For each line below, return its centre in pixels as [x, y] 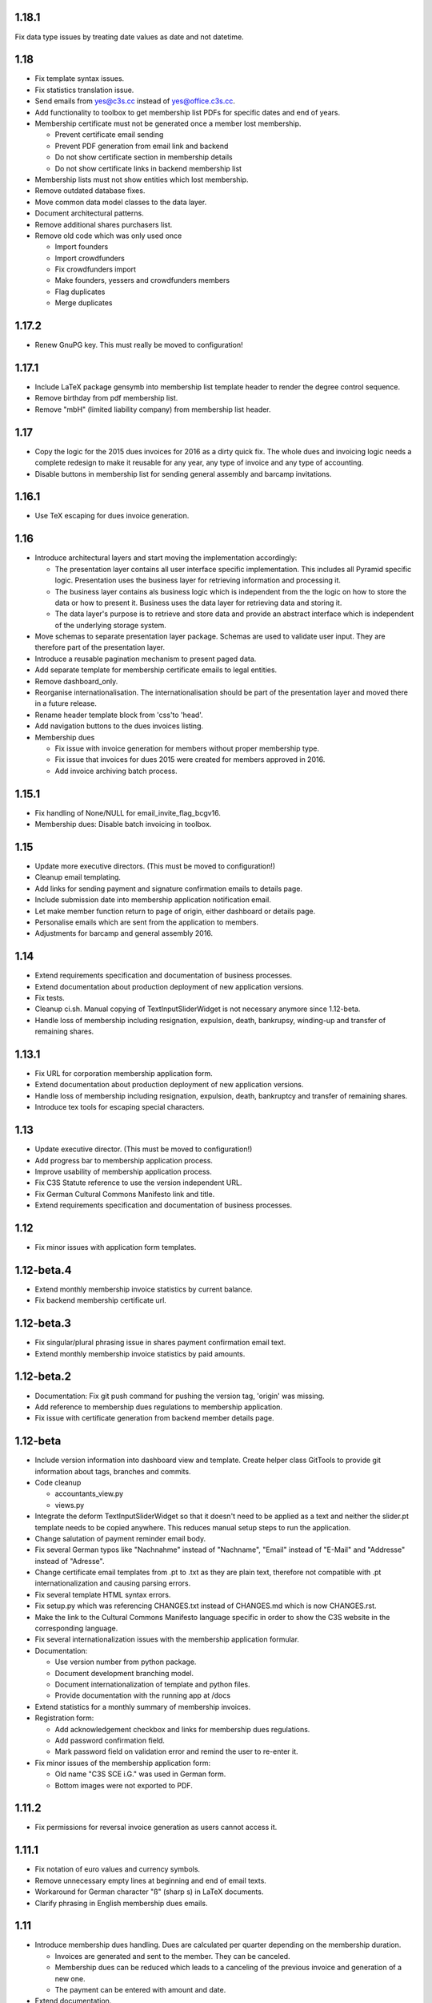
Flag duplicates [80, 292]
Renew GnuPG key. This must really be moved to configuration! [139, 345]
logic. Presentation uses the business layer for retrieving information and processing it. [198, 580]
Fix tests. [50, 997]
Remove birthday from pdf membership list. [106, 398]
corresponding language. [76, 1628]
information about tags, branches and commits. [113, 1471]
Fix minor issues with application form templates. [116, 1247]
